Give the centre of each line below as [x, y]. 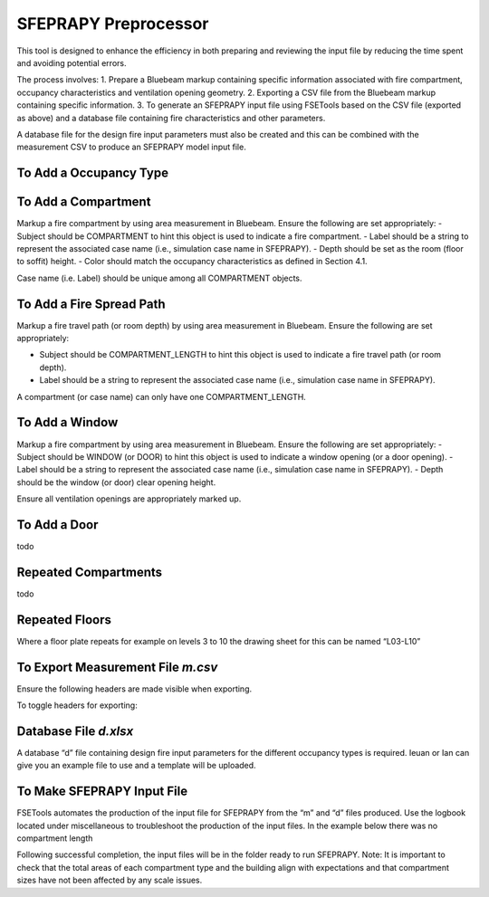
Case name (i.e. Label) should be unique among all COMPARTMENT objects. [159, 278]
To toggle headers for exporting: [77, 705]
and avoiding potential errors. [72, 62]
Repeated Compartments [90, 572]
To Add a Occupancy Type [93, 173]
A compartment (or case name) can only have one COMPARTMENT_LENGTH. [162, 396]
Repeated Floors [64, 620]
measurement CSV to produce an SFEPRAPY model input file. [131, 147]
